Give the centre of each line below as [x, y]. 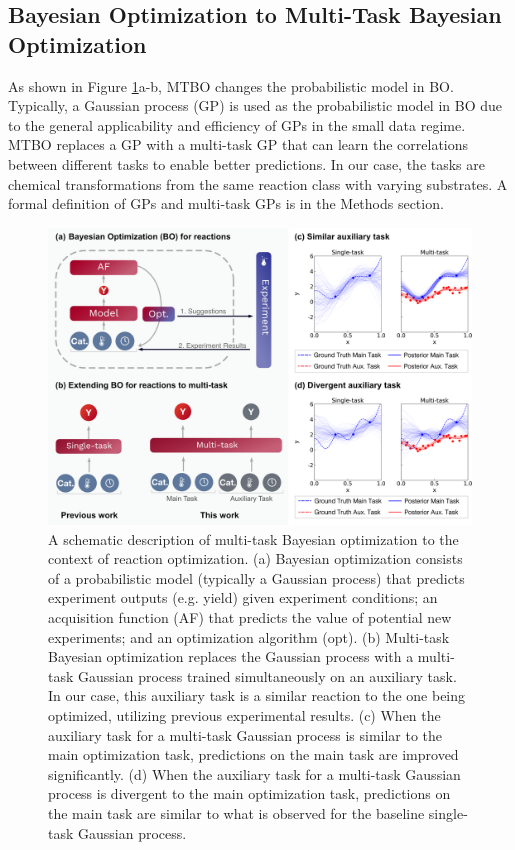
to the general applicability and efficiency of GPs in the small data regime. [237, 124]
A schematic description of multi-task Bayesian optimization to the [253, 538]
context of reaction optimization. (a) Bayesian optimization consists [255, 558]
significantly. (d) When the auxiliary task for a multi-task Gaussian [254, 773]
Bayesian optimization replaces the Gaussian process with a [231, 656]
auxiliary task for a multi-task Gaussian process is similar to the [245, 734]
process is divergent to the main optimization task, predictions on [249, 793]
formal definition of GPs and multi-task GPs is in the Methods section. [226, 203]
